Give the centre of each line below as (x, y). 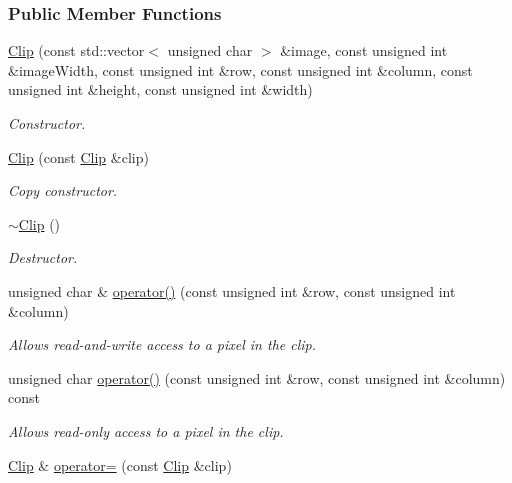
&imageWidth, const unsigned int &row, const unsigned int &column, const (240, 69)
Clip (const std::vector (76, 50)
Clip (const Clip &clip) (78, 156)
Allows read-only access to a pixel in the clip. (146, 430)
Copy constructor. (63, 190)
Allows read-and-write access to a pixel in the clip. (162, 344)
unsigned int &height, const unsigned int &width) (160, 89)
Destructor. (43, 257)
